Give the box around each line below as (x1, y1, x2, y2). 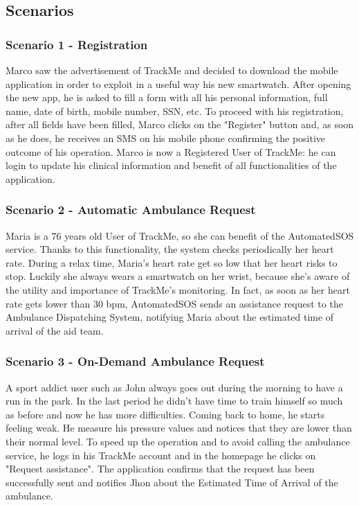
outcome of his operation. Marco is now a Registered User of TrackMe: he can (6, 144, 336, 159)
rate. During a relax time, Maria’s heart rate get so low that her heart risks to (6, 255, 338, 269)
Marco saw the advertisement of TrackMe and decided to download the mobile (6, 63, 338, 77)
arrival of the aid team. (6, 323, 104, 337)
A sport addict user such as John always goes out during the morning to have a (6, 380, 343, 394)
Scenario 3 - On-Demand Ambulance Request (6, 353, 265, 370)
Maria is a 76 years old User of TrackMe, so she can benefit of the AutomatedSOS (6, 228, 354, 242)
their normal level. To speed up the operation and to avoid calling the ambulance (6, 434, 350, 448)
